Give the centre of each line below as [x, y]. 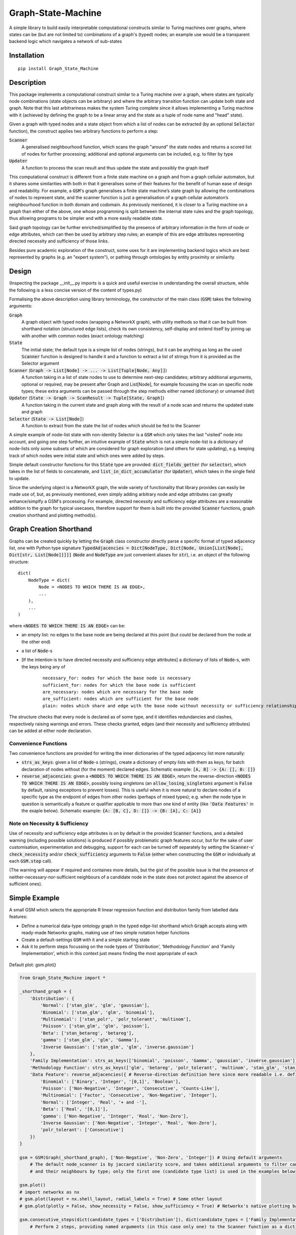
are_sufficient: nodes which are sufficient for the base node [121, 699]
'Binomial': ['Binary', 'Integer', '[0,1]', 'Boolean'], [111, 1081]
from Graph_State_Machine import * [62, 978]
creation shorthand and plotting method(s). [53, 515]
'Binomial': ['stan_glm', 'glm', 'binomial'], [97, 1012]
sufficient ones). [26, 884]
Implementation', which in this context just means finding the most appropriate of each [109, 953]
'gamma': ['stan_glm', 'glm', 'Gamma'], [90, 1040]
